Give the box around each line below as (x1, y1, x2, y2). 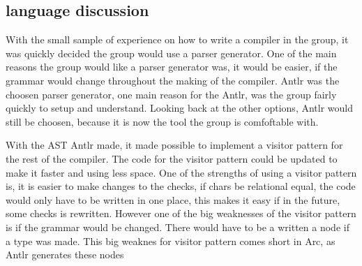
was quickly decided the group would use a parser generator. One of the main (6, 45, 337, 60)
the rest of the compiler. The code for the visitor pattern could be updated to (6, 151, 338, 165)
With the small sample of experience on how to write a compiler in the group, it (6, 32, 349, 47)
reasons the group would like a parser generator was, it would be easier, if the (6, 59, 338, 74)
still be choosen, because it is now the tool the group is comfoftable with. (6, 114, 319, 128)
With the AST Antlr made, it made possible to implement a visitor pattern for (6, 138, 343, 152)
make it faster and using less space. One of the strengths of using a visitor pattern (6, 165, 357, 179)
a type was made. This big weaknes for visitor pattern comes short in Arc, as (6, 233, 335, 248)
